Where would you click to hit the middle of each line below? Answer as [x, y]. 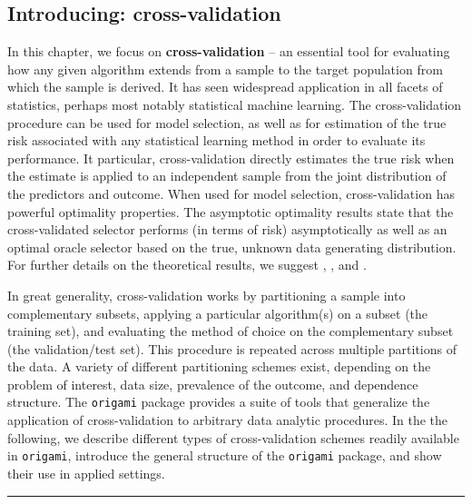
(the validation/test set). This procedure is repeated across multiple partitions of [232, 348]
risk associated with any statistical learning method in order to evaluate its [216, 140]
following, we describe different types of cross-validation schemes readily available [233, 437]
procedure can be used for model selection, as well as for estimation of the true [227, 122]
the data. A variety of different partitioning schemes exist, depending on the [219, 366]
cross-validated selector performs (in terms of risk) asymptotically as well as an [227, 229]
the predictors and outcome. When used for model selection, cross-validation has [231, 193]
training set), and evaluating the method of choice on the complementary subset [231, 331]
